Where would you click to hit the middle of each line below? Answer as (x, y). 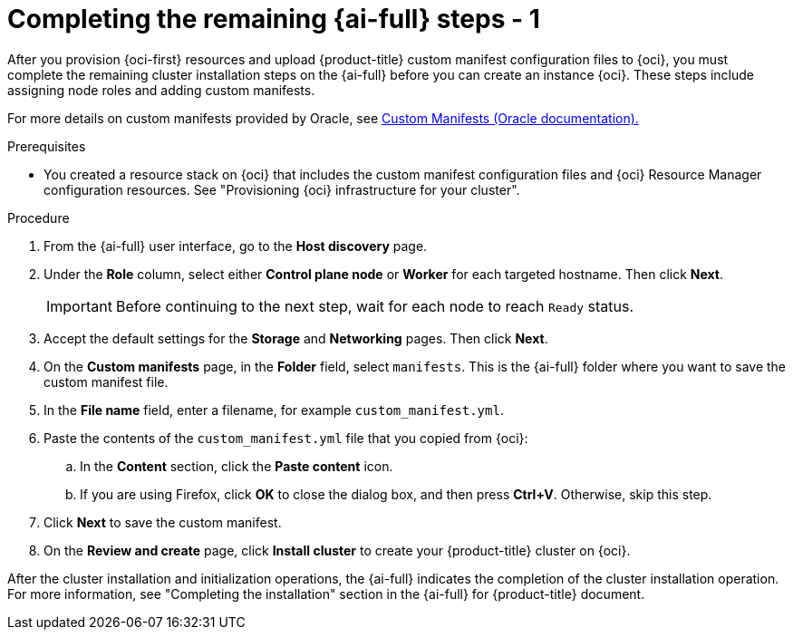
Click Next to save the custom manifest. (163, 522)
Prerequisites (47, 146)
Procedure (39, 217)
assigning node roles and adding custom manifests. (161, 90)
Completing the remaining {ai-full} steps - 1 (274, 19)
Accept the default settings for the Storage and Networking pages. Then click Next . (296, 338)
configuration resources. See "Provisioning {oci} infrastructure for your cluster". (282, 189)
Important (79, 306)
